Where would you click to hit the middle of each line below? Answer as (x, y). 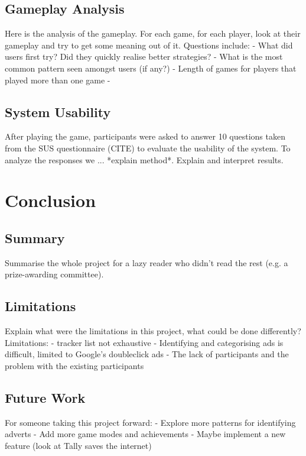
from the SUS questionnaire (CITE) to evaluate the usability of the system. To (148, 148)
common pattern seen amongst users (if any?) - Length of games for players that (151, 68)
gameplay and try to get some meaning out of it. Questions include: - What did (149, 45)
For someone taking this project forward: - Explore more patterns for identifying (150, 422)
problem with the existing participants (74, 365)
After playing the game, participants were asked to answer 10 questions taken (145, 136)
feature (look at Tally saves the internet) (78, 445)
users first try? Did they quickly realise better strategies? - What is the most (144, 56)
